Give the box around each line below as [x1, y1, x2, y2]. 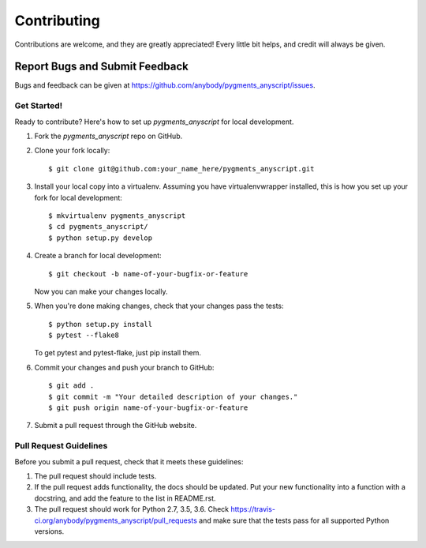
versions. [34, 526, 65, 536]
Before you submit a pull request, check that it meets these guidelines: [14, 456, 244, 466]
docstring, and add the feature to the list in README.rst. [34, 494, 216, 503]
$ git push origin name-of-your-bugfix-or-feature [48, 403, 248, 412]
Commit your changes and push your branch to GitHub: [34, 362, 215, 372]
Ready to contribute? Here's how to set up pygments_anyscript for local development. [14, 117, 294, 126]
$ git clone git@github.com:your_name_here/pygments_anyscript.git [48, 164, 315, 173]
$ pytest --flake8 [48, 331, 120, 340]
